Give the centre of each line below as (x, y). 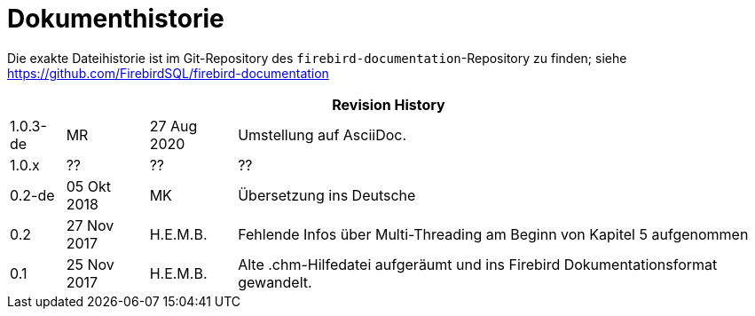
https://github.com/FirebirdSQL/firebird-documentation (168, 73)
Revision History (389, 104)
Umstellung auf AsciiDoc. (322, 134)
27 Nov (90, 225)
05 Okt (88, 186)
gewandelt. (275, 282)
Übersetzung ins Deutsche (327, 195)
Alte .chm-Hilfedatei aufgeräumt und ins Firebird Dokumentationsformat (478, 264)
